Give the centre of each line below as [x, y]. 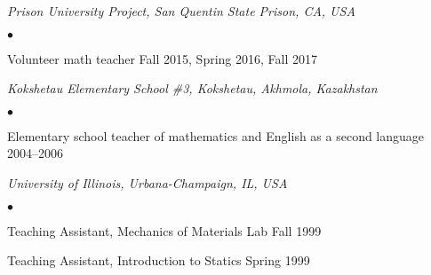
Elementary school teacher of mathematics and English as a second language [216, 135]
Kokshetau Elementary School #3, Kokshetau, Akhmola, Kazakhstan [192, 88]
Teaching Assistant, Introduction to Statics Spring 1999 [159, 260]
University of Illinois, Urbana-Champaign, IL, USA [148, 182]
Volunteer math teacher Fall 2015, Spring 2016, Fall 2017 [162, 58]
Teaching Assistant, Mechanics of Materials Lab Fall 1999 [164, 230]
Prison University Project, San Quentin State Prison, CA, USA [181, 11]
